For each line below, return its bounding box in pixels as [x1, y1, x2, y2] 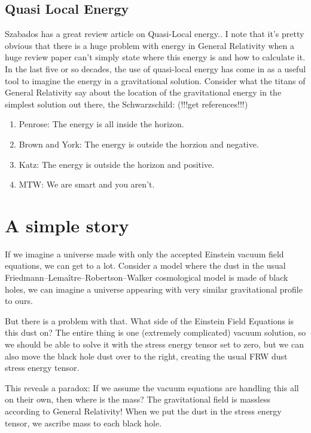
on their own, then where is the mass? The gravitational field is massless [5, 393, 271, 406]
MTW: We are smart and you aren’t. [19, 178, 155, 191]
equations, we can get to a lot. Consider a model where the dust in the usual [5, 259, 286, 272]
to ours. [5, 294, 33, 307]
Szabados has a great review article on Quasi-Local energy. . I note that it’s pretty [5, 27, 304, 40]
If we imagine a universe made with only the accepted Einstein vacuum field [5, 247, 284, 260]
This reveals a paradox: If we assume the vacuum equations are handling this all [5, 381, 299, 394]
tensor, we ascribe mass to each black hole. [5, 416, 162, 429]
